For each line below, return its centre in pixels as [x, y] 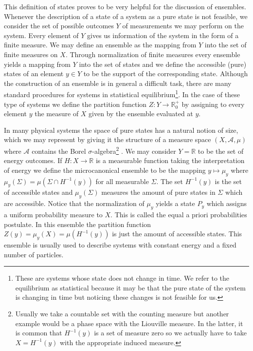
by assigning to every [213, 104]
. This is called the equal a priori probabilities [179, 214]
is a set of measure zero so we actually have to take [170, 333]
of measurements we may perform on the [183, 26]
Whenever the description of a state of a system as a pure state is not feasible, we [126, 16]
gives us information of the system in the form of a [163, 35]
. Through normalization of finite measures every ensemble [153, 54]
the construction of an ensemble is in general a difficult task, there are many [118, 83]
